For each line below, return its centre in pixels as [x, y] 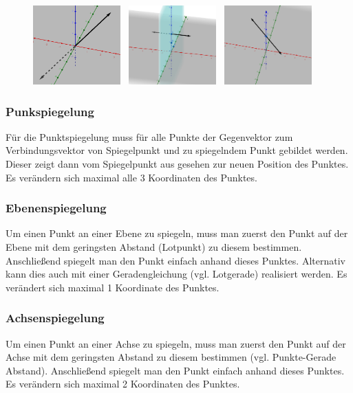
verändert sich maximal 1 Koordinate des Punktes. [113, 287]
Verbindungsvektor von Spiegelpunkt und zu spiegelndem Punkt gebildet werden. [177, 150]
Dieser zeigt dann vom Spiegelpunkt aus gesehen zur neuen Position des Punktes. [177, 164]
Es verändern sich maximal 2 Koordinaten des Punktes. [123, 384]
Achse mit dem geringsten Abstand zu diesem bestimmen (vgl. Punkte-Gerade [171, 357]
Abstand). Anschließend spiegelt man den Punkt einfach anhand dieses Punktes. [175, 370]
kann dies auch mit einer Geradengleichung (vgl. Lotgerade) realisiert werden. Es [176, 274]
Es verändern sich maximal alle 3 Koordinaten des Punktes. [131, 177]
